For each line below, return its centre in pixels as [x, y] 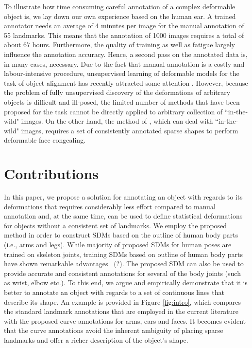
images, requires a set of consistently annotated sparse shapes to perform [130, 130]
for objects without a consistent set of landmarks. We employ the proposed [116, 225]
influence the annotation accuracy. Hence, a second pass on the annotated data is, [126, 54]
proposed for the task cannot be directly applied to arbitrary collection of [113, 111]
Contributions [51, 174]
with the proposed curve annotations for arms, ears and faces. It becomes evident [125, 321]
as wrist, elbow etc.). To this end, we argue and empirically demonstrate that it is [126, 283]
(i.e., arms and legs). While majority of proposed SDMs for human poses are [118, 244]
